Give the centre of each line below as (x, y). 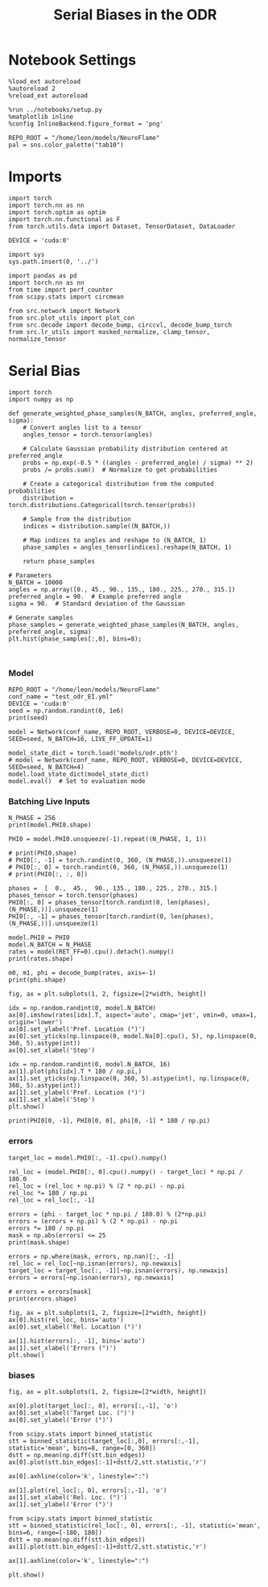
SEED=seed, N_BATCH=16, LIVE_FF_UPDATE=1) (80, 739)
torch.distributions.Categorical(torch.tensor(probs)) (102, 505)
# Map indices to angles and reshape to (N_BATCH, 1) (115, 540)
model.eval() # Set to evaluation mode (77, 781)
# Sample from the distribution (77, 519)
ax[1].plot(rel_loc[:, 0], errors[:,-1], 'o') (88, 1490)
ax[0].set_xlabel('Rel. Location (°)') (75, 1327)
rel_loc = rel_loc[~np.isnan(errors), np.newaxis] (95, 1263)
